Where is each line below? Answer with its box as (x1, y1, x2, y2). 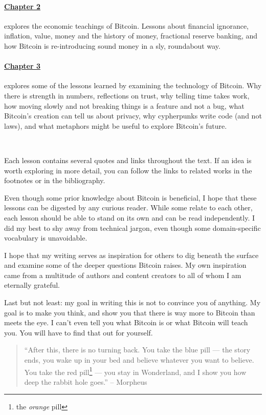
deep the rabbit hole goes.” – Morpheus (24, 376, 147, 387)
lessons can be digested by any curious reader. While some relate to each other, (4, 202, 253, 213)
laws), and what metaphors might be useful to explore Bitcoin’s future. (4, 120, 227, 131)
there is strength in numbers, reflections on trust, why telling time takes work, (4, 90, 250, 101)
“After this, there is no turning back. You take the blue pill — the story (24, 344, 251, 355)
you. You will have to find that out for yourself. (4, 327, 153, 338)
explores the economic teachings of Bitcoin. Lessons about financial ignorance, (4, 20, 249, 31)
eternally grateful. (4, 280, 60, 290)
